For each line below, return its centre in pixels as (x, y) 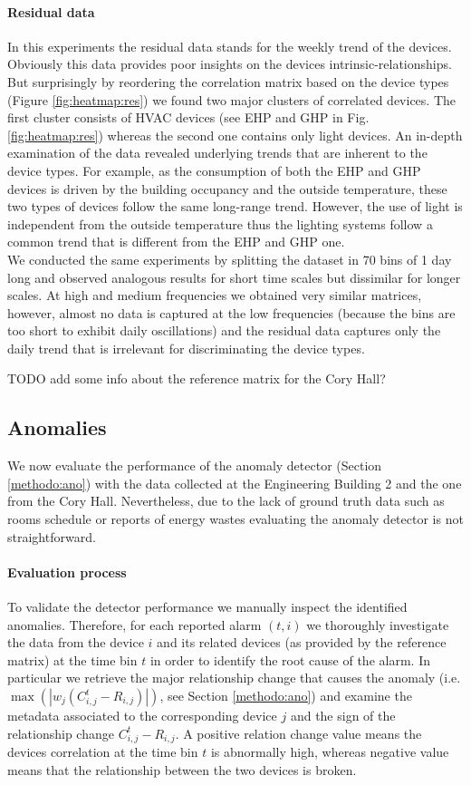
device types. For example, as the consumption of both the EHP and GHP (214, 170)
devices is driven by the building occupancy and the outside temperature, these (227, 188)
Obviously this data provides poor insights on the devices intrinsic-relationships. (230, 64)
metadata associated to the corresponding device (142, 716)
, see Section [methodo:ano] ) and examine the (286, 696)
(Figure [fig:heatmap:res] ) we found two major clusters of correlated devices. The (232, 99)
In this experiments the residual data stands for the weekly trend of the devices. (230, 46)
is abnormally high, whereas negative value (330, 752)
